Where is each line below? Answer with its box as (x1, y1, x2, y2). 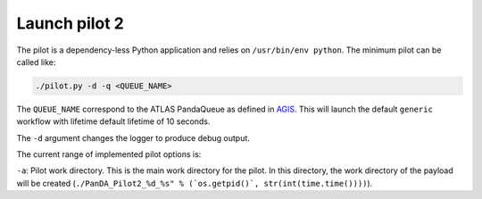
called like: (16, 56, 56, 67)
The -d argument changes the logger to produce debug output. (16, 132, 250, 143)
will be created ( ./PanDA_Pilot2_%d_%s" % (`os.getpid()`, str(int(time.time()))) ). (16, 178, 373, 188)
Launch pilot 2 (16, 13, 125, 33)
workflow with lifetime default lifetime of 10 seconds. (16, 116, 211, 127)
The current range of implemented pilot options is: (16, 149, 202, 160)
